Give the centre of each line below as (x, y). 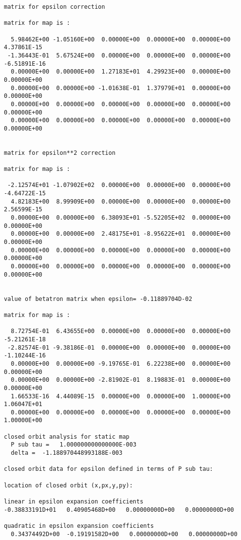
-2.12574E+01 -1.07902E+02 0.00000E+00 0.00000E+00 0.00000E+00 (119, 185)
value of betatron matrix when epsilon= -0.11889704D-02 (98, 299)
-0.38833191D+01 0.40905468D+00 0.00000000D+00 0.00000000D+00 (119, 510)
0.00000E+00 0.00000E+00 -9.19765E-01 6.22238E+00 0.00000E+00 (121, 363)
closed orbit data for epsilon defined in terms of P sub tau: (109, 469)
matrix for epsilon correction (55, 7)
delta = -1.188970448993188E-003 (67, 453)
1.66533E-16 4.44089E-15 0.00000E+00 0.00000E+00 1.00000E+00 (121, 396)
